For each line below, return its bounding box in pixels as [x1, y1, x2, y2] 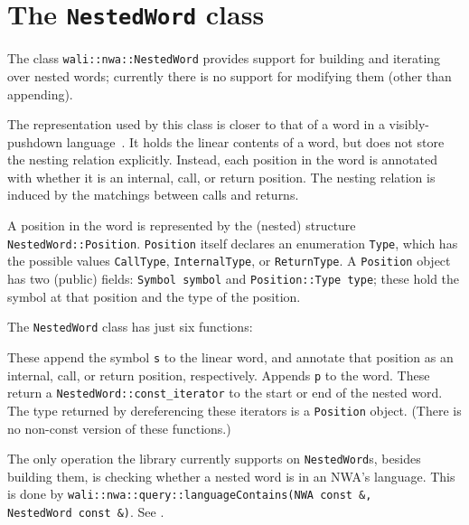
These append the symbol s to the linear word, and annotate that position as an [7, 347, 454, 366]
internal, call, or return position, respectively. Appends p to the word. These [7, 365, 430, 384]
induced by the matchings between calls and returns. [7, 185, 299, 204]
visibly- [389, 115, 430, 134]
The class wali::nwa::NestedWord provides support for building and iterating [7, 49, 441, 68]
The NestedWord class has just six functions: [7, 317, 253, 336]
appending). [7, 84, 73, 103]
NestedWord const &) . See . [7, 502, 164, 520]
